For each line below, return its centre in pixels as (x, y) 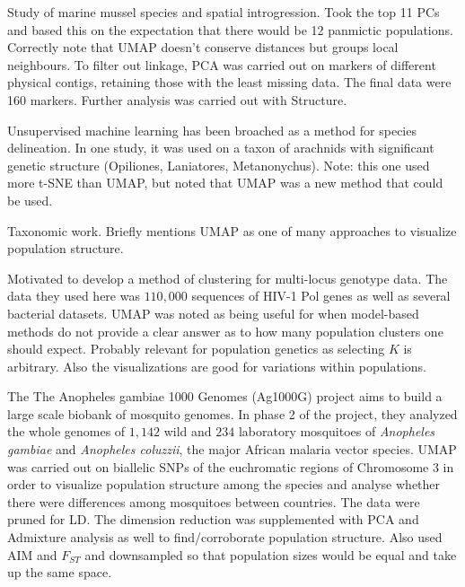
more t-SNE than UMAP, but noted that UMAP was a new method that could (225, 183)
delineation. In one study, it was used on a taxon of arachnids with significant (221, 148)
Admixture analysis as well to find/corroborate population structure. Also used (225, 537)
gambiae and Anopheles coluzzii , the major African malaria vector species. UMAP (232, 449)
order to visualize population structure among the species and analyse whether (224, 484)
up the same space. (60, 572)
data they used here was (74, 296)
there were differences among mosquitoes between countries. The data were (214, 501)
